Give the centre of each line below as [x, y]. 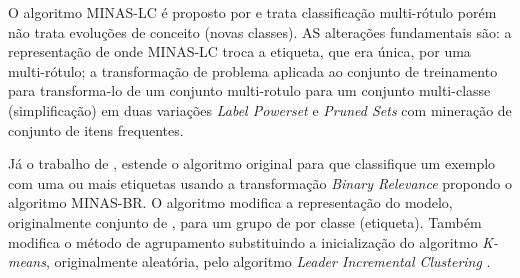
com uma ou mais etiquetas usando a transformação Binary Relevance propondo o [260, 182]
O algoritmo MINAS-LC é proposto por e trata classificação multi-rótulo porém [252, 12]
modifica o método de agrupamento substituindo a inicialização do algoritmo [243, 241]
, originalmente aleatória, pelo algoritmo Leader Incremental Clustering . [268, 261]
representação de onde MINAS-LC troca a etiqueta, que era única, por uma [239, 51]
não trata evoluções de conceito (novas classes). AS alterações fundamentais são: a [260, 31]
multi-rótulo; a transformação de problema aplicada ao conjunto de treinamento [253, 70]
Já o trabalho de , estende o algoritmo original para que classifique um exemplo [252, 163]
